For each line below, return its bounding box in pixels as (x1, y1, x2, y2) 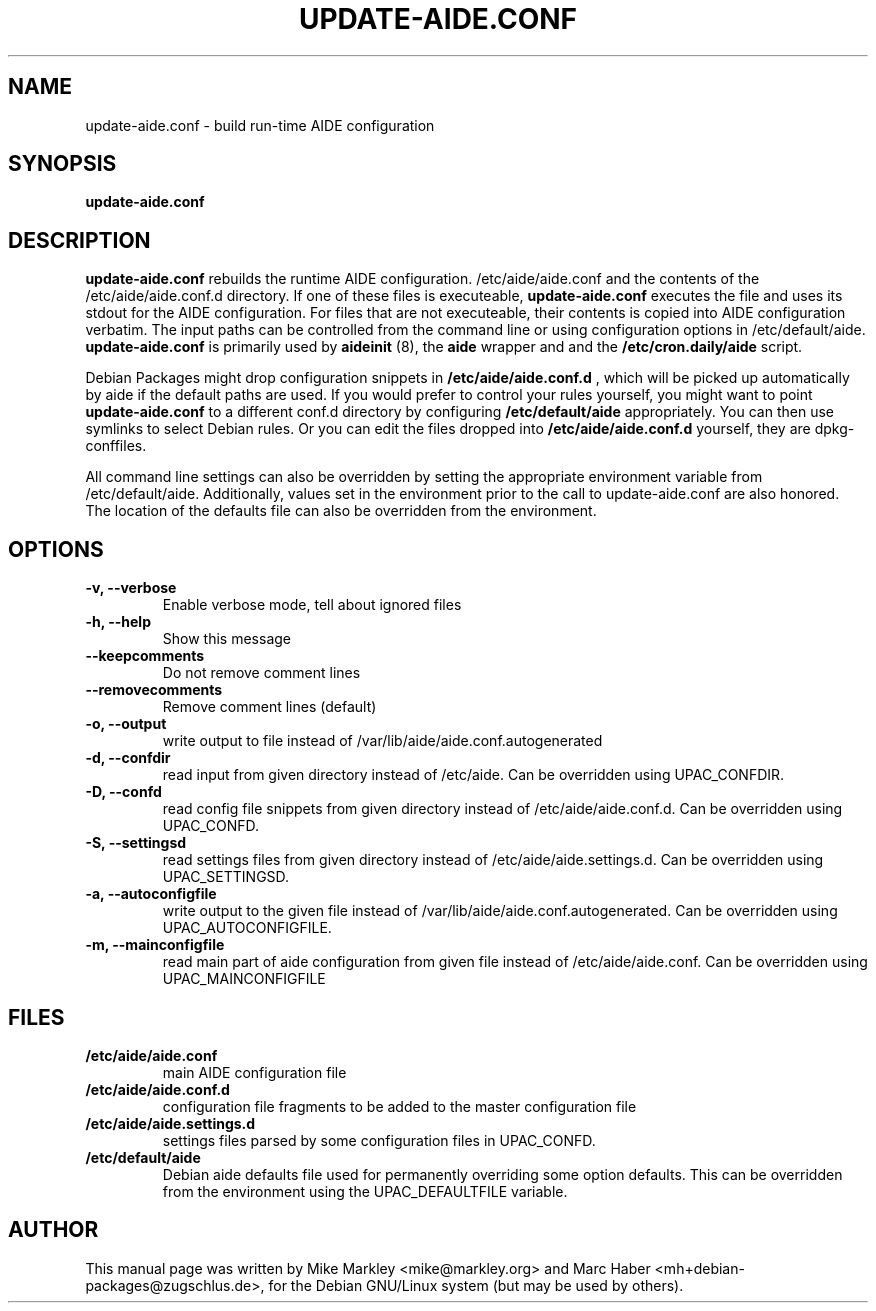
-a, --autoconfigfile (85, 885, 217, 903)
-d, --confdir (85, 749, 171, 767)
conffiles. (85, 437, 147, 455)
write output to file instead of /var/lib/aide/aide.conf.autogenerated (162, 732, 603, 750)
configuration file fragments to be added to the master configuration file (162, 1097, 637, 1115)
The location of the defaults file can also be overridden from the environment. (85, 502, 597, 520)
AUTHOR (8, 1217, 99, 1243)
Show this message (162, 630, 291, 648)
